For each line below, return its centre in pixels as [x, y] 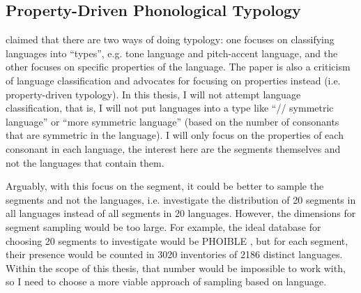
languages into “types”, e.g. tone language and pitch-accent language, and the [172, 53]
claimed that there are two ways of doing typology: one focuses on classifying [170, 39]
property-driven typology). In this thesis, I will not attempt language [153, 94]
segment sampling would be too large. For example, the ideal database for [163, 226]
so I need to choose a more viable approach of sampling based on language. [166, 281]
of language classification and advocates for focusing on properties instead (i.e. [173, 80]
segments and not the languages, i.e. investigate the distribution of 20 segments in [181, 199]
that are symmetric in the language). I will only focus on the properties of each [175, 135]
